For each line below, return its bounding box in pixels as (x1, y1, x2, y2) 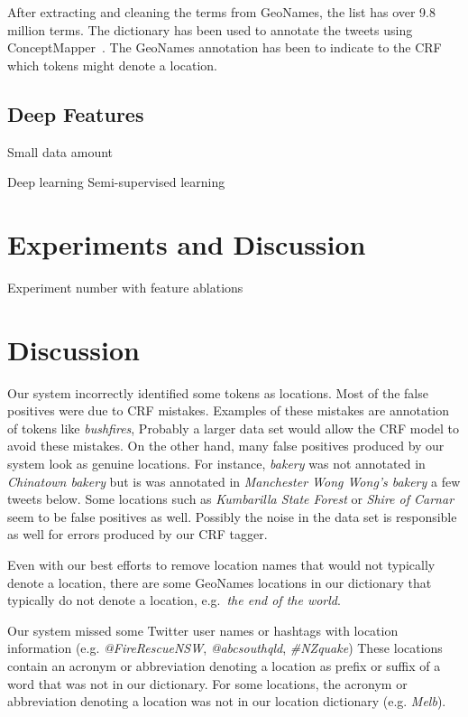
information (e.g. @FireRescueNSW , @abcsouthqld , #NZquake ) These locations (7, 638, 443, 657)
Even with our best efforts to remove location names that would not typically (7, 554, 436, 573)
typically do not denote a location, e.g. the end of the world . (7, 591, 341, 610)
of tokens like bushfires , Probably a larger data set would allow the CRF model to (7, 418, 459, 437)
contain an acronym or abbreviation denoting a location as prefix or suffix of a (7, 656, 441, 675)
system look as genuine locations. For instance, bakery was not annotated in (7, 453, 426, 472)
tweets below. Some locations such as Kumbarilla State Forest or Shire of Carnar (7, 489, 454, 508)
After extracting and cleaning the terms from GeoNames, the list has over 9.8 (7, 3, 436, 21)
